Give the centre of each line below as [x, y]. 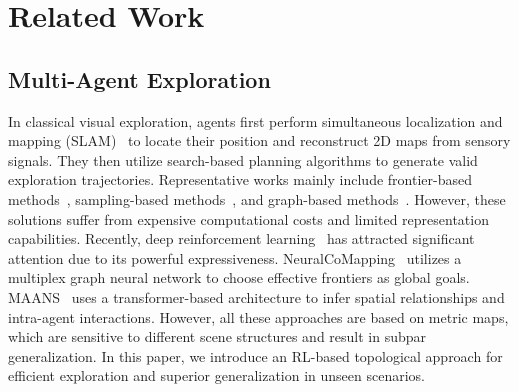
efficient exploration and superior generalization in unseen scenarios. [217, 375]
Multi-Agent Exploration [139, 78]
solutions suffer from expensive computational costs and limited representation [248, 218]
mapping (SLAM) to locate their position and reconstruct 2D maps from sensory [259, 140]
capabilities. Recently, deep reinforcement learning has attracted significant [241, 238]
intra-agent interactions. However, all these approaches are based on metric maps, [258, 316]
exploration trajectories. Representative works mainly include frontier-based [240, 179]
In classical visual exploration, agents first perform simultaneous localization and [255, 120]
